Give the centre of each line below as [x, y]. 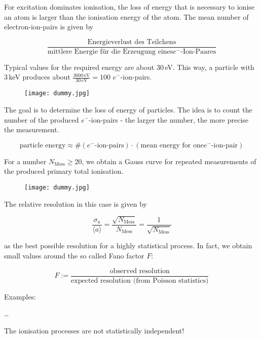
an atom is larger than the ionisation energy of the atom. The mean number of [126, 16]
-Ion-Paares [198, 51]
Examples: [20, 296]
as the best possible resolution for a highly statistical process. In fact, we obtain [128, 246]
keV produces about [40, 77]
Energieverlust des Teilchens [132, 42]
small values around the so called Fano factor [74, 255]
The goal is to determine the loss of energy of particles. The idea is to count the [128, 109]
